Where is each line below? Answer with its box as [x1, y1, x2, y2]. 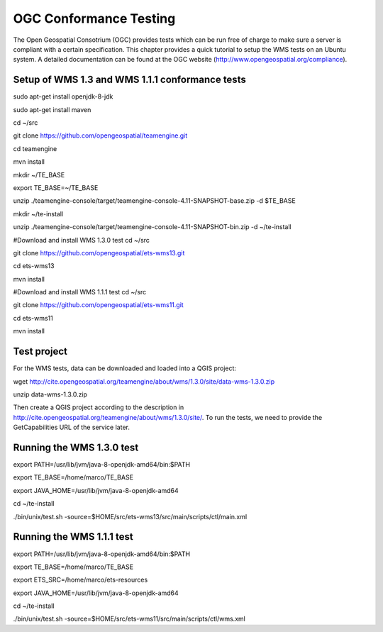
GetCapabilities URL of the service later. [13, 423, 131, 432]
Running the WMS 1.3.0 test [13, 441, 139, 453]
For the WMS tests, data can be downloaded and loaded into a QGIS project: [13, 364, 237, 372]
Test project [13, 345, 67, 357]
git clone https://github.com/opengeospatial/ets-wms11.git [13, 301, 184, 309]
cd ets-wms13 [13, 262, 55, 270]
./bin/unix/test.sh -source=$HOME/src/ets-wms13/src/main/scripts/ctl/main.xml [13, 512, 248, 521]
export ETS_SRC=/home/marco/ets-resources [13, 575, 148, 584]
